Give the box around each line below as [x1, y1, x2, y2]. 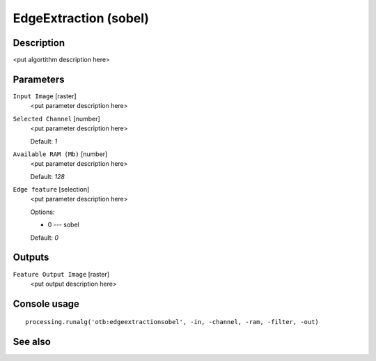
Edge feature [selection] [13, 185, 90, 194]
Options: [30, 208, 55, 216]
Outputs [13, 252, 49, 263]
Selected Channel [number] [13, 114, 100, 123]
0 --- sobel [47, 220, 79, 229]
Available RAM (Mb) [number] [13, 150, 108, 158]
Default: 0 [30, 233, 59, 242]
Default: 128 [30, 172, 65, 180]
